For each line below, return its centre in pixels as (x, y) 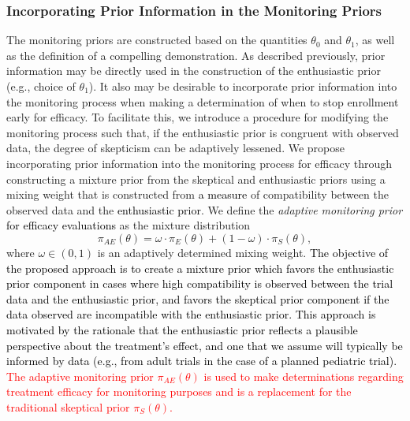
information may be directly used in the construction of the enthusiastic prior (194, 71)
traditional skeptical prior (68, 406)
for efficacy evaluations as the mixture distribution (129, 225)
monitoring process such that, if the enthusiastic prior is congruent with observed (203, 132)
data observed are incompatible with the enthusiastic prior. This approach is (191, 314)
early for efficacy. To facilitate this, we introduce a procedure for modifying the (198, 117)
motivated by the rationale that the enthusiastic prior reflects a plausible (182, 329)
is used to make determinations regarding (304, 376)
